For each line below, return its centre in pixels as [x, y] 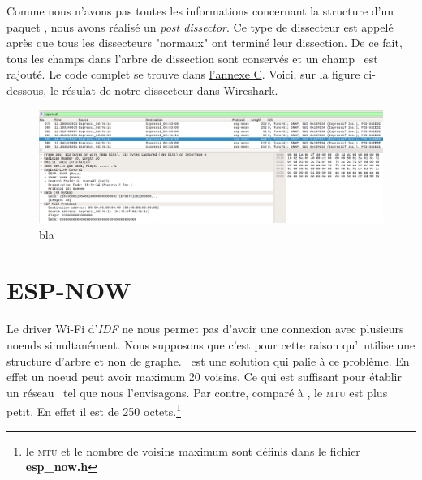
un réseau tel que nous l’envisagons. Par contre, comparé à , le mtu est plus [197, 392]
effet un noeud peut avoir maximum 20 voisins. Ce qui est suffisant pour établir [204, 377]
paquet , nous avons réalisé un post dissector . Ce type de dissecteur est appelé [200, 26]
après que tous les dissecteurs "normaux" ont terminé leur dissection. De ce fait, [205, 43]
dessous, [27, 90]
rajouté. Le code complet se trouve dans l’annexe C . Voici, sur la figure [183, 74]
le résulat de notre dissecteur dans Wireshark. [164, 90]
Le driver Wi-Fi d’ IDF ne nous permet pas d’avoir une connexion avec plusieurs [205, 329]
